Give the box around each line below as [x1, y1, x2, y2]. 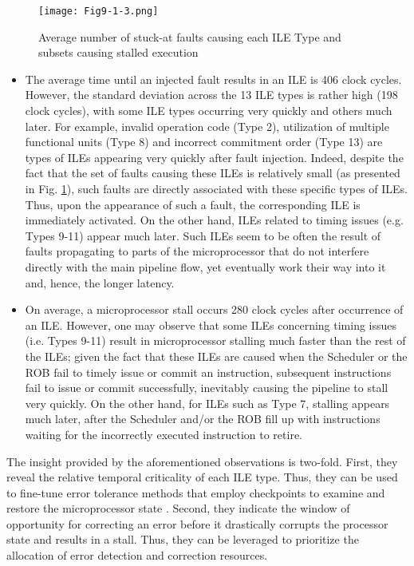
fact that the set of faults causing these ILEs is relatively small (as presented [25, 164, 400, 181]
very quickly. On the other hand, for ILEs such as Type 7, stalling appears [25, 394, 390, 411]
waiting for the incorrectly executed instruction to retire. [25, 425, 303, 442]
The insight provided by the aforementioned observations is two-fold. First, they [6, 453, 398, 469]
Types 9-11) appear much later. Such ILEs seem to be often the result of [25, 227, 381, 243]
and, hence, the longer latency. [25, 274, 175, 291]
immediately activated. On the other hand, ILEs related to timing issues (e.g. [25, 212, 404, 228]
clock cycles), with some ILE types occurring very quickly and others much [25, 102, 392, 119]
